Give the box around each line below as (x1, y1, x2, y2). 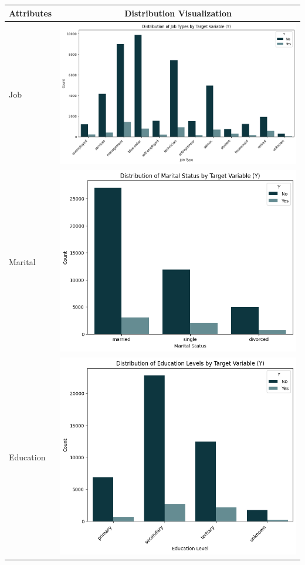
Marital (9, 256, 36, 268)
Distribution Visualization (124, 6, 232, 19)
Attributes (9, 6, 52, 19)
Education (9, 451, 46, 463)
